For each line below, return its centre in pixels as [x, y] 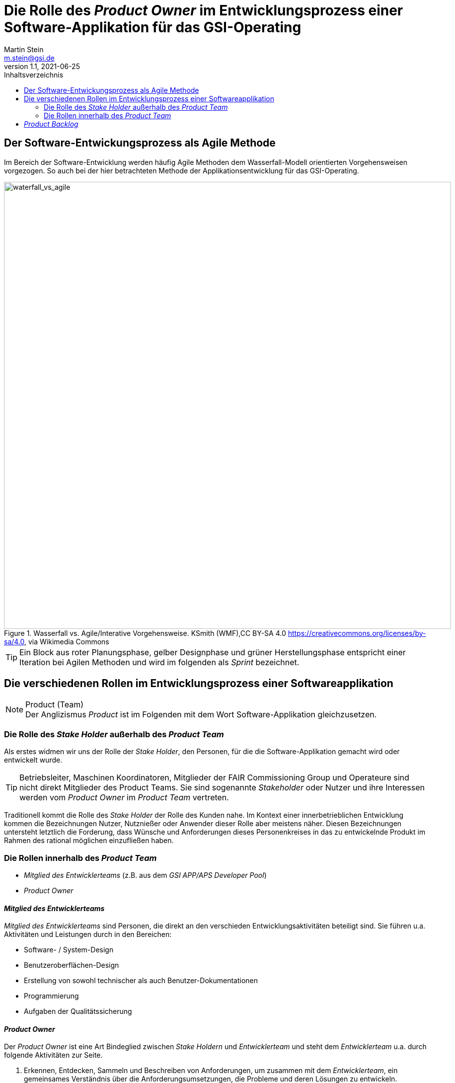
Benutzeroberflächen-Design [72, 965]
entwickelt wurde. [33, 760]
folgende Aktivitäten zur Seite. [53, 1055]
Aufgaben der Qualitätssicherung [78, 1011]
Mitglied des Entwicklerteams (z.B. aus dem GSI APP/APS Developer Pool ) [145, 875]
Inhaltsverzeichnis [34, 75]
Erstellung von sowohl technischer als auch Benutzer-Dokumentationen [141, 981]
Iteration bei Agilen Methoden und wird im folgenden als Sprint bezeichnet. [159, 662]
